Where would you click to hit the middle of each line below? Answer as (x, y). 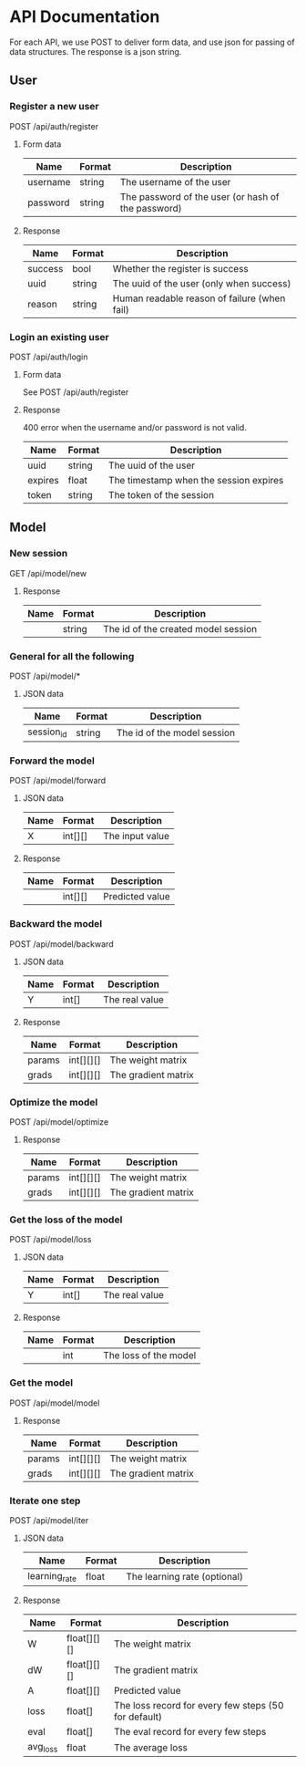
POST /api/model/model (55, 1403)
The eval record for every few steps (190, 1732)
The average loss (151, 1747)
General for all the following (72, 656)
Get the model (41, 1383)
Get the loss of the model (66, 1220)
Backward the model (56, 924)
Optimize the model (54, 1102)
